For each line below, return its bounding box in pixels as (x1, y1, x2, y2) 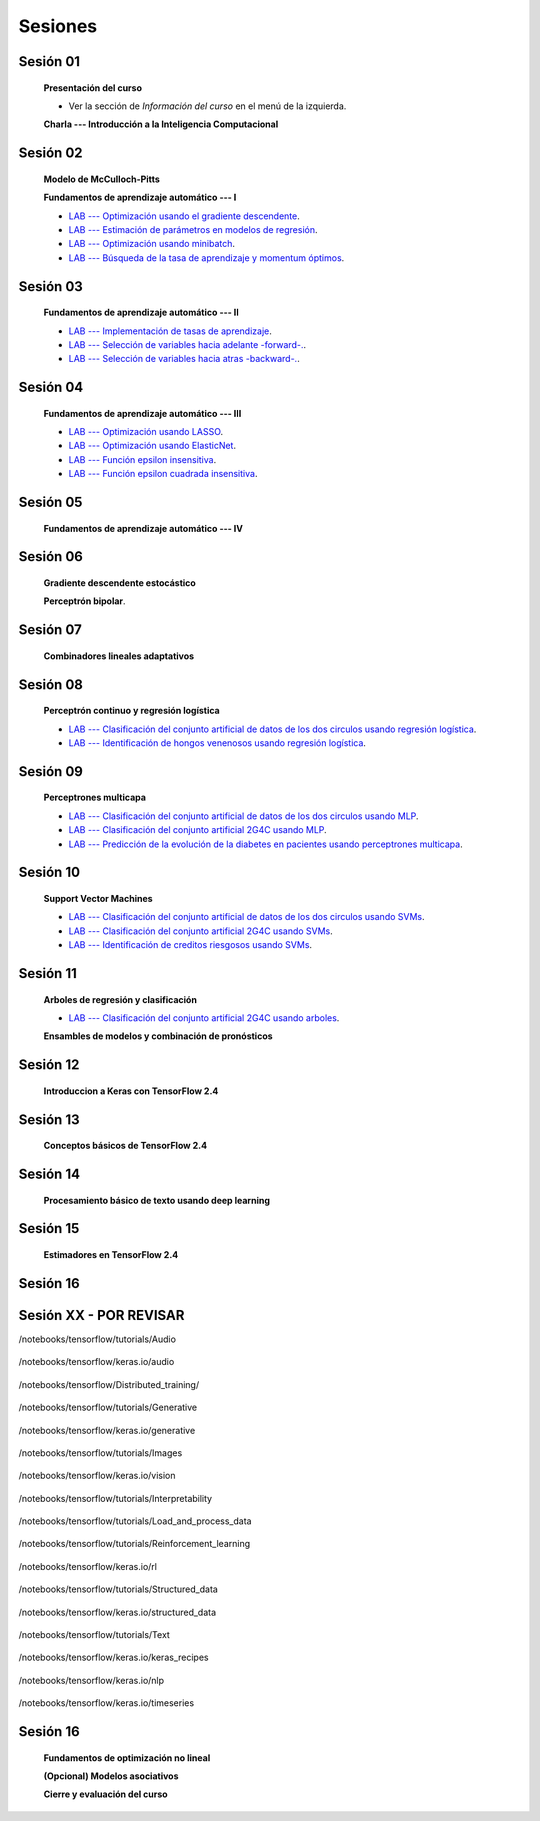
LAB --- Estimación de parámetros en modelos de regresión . (68, 223, 318, 235)
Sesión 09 (18, 763, 84, 780)
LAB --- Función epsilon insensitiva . (68, 453, 217, 465)
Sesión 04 (18, 379, 84, 396)
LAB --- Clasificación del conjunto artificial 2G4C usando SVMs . (68, 925, 334, 937)
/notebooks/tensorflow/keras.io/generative (18, 1424, 196, 1436)
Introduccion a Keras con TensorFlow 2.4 (43, 1085, 219, 1097)
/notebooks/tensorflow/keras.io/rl (18, 1560, 157, 1572)
